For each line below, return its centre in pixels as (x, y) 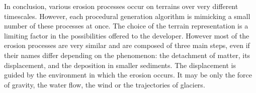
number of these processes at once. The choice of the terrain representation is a (126, 26)
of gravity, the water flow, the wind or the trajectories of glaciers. (105, 84)
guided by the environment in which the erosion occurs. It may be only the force (128, 75)
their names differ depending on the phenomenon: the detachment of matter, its (127, 55)
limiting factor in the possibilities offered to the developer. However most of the (127, 35)
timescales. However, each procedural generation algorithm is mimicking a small (127, 16)
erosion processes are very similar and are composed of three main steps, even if (127, 45)
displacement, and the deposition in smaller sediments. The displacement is (120, 65)
